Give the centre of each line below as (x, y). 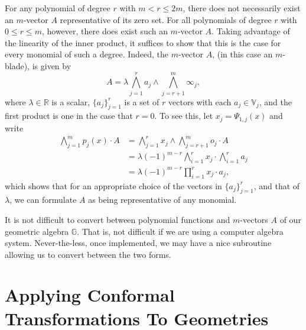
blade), (17, 65)
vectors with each (200, 101)
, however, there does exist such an (105, 31)
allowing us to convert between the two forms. (88, 254)
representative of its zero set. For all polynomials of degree (166, 19)
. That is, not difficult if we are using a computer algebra (180, 231)
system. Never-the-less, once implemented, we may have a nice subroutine (138, 243)
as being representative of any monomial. (162, 200)
